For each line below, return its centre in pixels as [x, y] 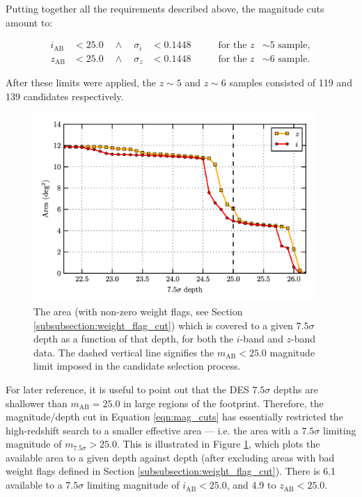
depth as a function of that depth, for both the [134, 339]
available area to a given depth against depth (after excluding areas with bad [170, 457]
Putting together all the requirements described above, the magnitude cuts [165, 8]
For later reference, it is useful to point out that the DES [127, 389]
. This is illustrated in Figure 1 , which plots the [218, 444]
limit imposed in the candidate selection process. [137, 366]
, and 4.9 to [251, 485]
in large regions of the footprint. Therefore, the [223, 403]
